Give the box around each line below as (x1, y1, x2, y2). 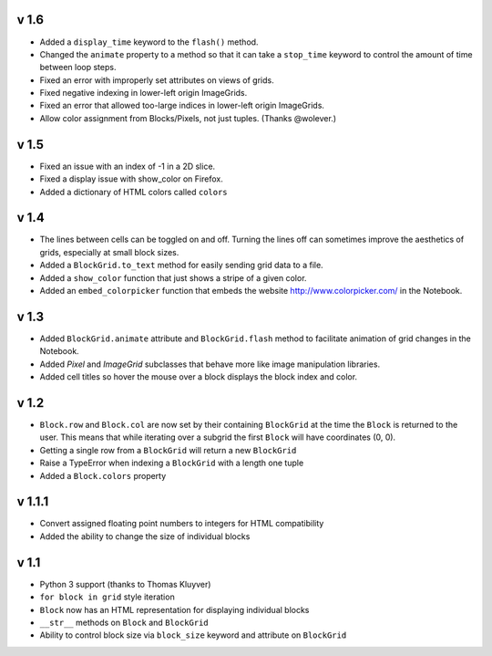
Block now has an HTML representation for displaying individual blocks (39, 604, 310, 615)
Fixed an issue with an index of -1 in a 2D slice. (39, 161, 216, 172)
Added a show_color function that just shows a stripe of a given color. (39, 272, 307, 283)
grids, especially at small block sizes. (39, 246, 179, 257)
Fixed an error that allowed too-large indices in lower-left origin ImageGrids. (39, 100, 325, 111)
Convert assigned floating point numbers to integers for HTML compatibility (39, 518, 324, 529)
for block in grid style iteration (39, 591, 175, 602)
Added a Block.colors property (39, 470, 167, 481)
